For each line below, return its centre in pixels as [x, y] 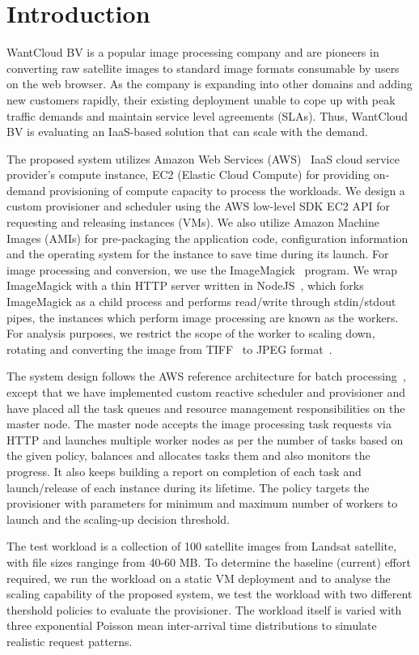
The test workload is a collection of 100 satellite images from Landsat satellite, [202, 546]
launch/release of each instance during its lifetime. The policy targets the [188, 487]
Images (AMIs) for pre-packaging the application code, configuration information [207, 238]
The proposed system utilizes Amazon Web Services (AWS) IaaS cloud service [203, 158]
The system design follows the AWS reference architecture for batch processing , [206, 376]
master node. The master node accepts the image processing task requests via [199, 424]
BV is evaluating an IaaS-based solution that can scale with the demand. [187, 132]
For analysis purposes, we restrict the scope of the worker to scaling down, [191, 333]
